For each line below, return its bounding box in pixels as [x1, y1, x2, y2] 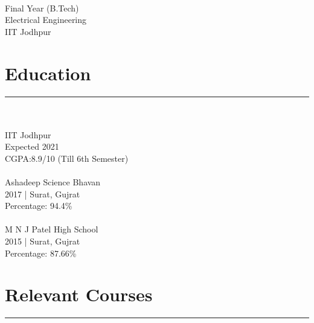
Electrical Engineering [5, 13, 87, 26]
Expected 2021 [5, 140, 59, 153]
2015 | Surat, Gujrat [5, 235, 80, 248]
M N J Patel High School [5, 223, 98, 235]
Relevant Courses [5, 282, 153, 307]
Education [5, 60, 91, 85]
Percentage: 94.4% [5, 199, 72, 212]
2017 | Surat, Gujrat [5, 187, 80, 200]
